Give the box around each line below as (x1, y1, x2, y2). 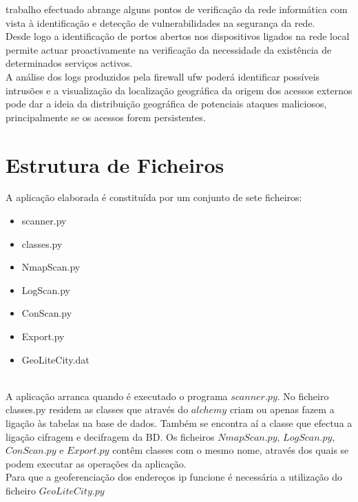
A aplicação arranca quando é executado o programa (6, 388, 228, 403)
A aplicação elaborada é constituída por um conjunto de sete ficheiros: (6, 190, 302, 205)
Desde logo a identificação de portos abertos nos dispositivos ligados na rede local (6, 29, 350, 43)
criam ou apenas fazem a (229, 402, 335, 417)
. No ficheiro (277, 388, 329, 403)
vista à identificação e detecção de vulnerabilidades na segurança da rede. (6, 15, 315, 30)
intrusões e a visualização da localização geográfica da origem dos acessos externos (6, 83, 352, 97)
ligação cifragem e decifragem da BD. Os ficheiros (6, 429, 215, 443)
